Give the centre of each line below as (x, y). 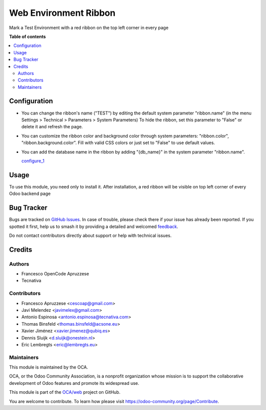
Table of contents (28, 37)
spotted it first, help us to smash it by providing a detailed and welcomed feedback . (94, 226)
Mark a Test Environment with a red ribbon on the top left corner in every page (89, 28)
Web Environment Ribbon (62, 13)
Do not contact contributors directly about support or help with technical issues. (90, 235)
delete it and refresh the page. (52, 127)
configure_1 (33, 161)
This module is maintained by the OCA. (49, 367)
